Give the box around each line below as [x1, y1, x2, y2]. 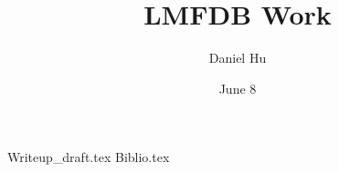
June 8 [218, 78, 257, 97]
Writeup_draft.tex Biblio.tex [7, 147, 170, 167]
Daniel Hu [208, 48, 267, 67]
